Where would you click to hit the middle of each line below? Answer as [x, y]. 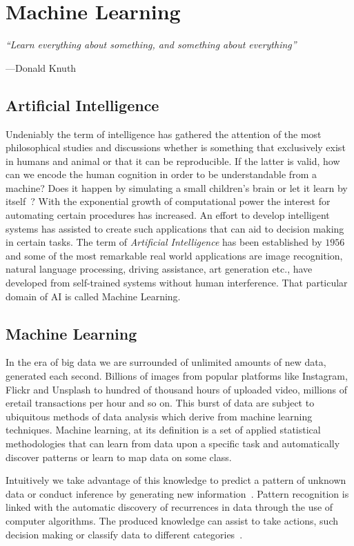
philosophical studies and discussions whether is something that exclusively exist [176, 147]
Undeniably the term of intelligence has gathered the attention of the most [164, 134]
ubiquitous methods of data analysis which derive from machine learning [159, 416]
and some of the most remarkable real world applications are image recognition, [174, 255]
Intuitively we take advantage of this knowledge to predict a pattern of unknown [176, 480]
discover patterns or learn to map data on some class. [119, 457]
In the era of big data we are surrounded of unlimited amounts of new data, [166, 362]
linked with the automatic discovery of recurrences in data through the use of [169, 507]
